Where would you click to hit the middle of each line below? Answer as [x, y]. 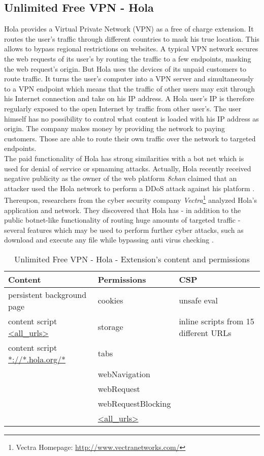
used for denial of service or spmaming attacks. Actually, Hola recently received [128, 168]
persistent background [47, 294]
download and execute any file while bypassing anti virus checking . [109, 240]
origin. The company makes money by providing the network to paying [114, 128]
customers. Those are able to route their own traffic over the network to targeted [130, 138]
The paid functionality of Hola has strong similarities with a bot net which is [124, 158]
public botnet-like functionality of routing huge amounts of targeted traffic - [122, 220]
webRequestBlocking [134, 403]
